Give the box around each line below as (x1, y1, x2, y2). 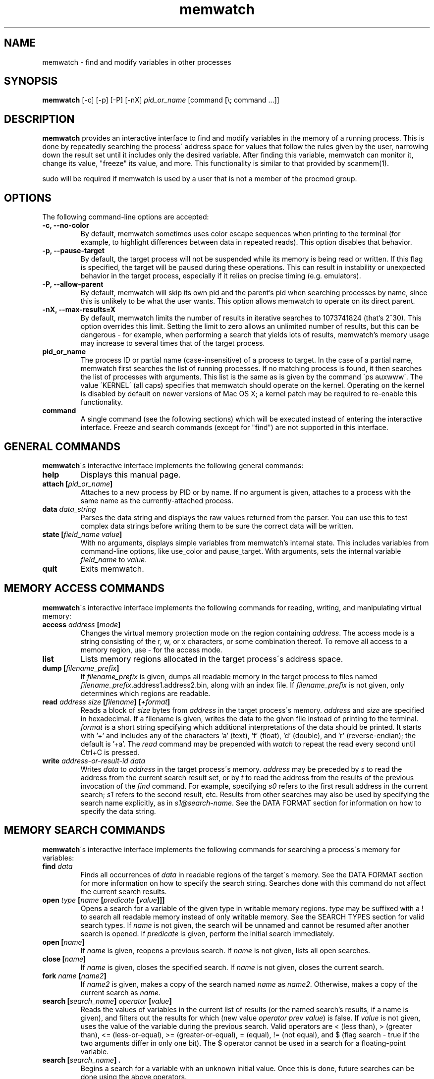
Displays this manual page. (80, 469, 181, 480)
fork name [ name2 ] (42, 971, 107, 980)
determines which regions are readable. (80, 689, 211, 698)
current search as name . (80, 988, 161, 997)
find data (42, 862, 73, 870)
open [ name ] (42, 937, 85, 946)
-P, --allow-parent (42, 280, 104, 289)
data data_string (42, 504, 96, 513)
